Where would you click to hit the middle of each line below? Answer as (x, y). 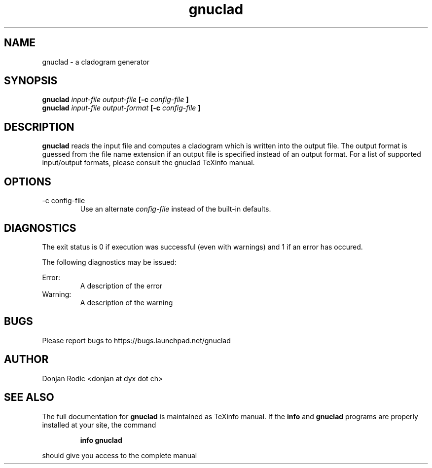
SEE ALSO (29, 397)
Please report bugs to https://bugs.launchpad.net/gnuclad (136, 340)
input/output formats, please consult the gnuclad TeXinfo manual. (148, 163)
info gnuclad (101, 440)
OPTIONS (28, 181)
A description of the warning (126, 302)
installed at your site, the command (99, 425)
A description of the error (121, 286)
